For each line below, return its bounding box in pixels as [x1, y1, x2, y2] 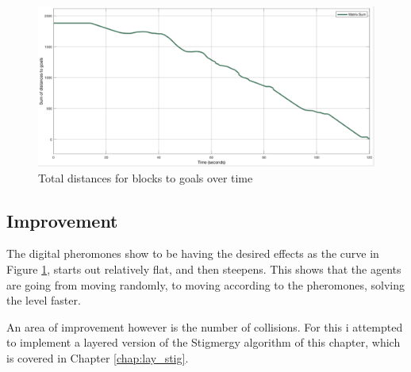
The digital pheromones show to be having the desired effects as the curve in [6, 245, 379, 262]
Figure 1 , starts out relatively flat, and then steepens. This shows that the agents [6, 261, 401, 278]
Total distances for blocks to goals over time [38, 169, 253, 186]
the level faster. [6, 292, 81, 309]
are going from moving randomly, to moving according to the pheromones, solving [6, 276, 405, 293]
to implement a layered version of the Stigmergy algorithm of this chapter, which [6, 334, 401, 351]
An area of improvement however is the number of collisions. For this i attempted [6, 318, 403, 335]
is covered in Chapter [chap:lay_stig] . [6, 350, 189, 366]
